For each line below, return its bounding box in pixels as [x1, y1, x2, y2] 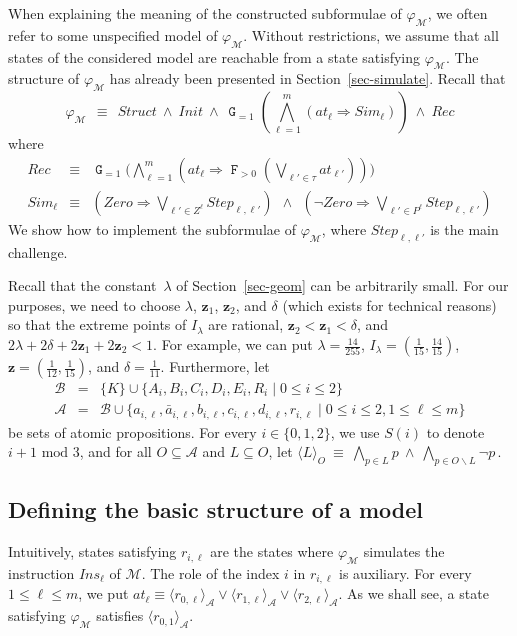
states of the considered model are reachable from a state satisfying [8, 46, 421, 67]
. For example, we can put [153, 334, 313, 355]
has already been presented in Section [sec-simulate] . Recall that [109, 68, 506, 89]
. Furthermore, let [160, 356, 270, 377]
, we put [78, 583, 129, 604]
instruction [8, 562, 75, 583]
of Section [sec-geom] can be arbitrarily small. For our [176, 275, 509, 296]
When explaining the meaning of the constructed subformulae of [8, 3, 402, 23]
